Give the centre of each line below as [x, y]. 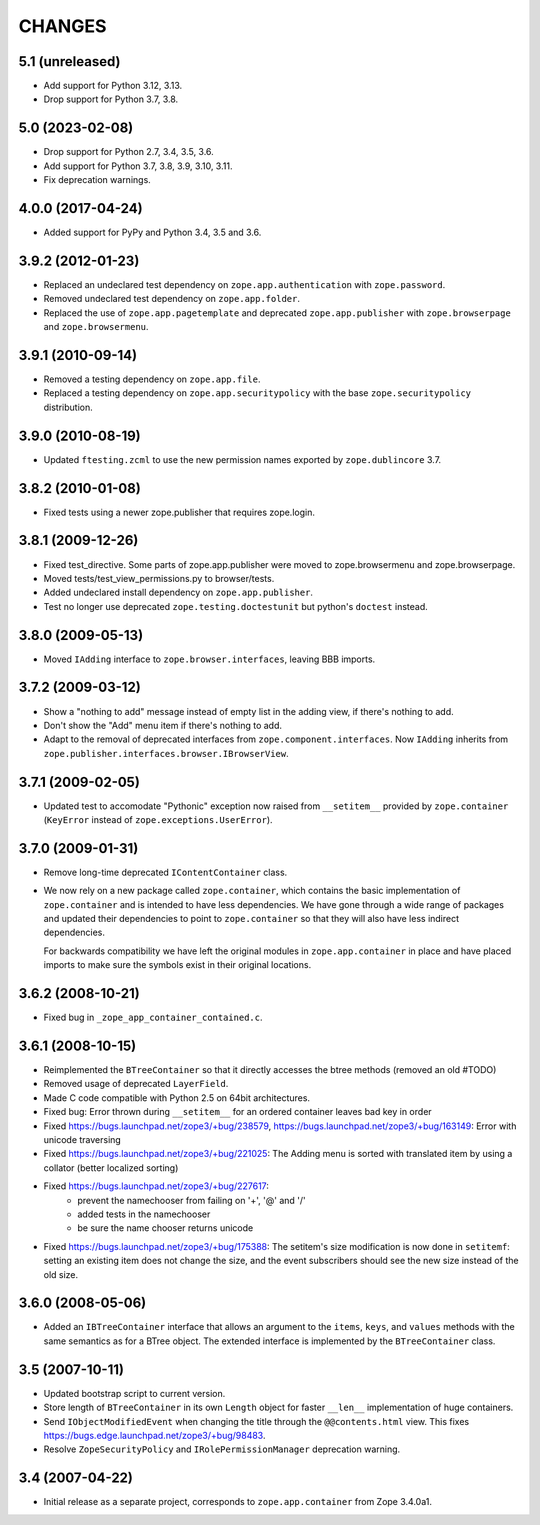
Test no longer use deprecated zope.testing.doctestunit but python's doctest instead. [236, 606]
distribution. [68, 407]
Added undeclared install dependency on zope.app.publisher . [178, 592]
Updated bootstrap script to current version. [134, 1393]
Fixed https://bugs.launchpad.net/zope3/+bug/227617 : [156, 1186]
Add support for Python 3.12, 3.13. [113, 86]
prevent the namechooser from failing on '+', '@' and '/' [192, 1200]
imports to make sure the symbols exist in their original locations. [177, 965]
